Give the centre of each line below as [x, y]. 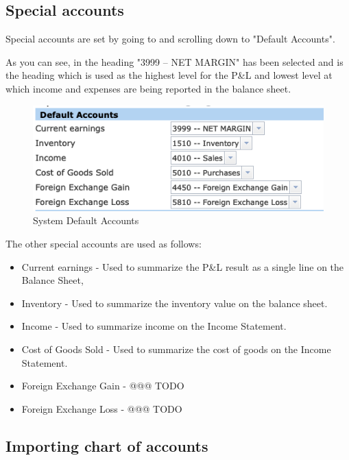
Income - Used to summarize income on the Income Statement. [154, 326]
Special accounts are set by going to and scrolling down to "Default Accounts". [170, 39]
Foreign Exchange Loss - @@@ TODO [102, 408]
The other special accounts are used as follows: [104, 243]
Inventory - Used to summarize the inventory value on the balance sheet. [174, 303]
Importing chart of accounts [107, 445]
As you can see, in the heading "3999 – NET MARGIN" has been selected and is [174, 61]
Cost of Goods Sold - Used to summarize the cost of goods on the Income [176, 349]
